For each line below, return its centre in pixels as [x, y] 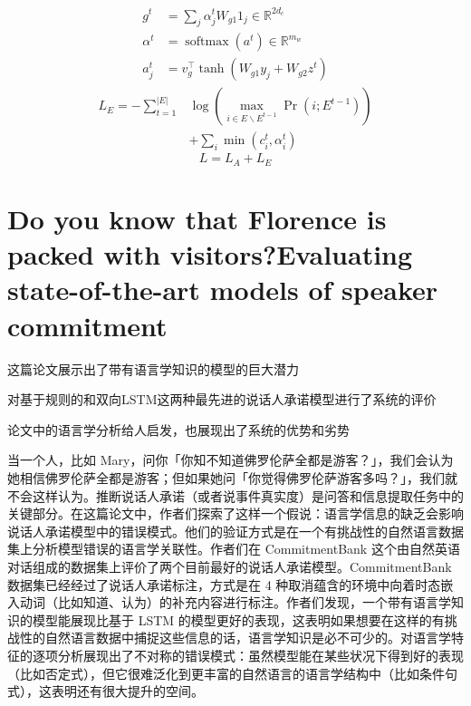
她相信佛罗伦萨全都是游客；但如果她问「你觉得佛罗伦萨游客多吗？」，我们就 [232, 477]
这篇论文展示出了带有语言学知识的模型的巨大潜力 [153, 368]
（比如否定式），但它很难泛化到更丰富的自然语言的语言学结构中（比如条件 [226, 673]
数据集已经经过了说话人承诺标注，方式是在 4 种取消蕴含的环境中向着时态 [224, 584]
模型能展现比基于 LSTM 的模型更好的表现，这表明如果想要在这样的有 [238, 619]
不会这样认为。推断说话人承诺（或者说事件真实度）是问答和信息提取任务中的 [235, 495]
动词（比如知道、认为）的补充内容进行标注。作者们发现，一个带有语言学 [235, 602]
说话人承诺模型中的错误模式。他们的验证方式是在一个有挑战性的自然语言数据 [235, 531]
